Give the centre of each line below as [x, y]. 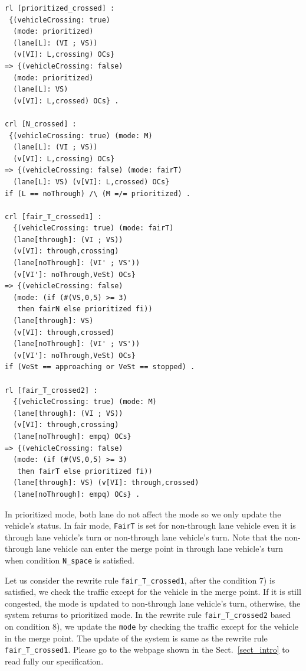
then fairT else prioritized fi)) [85, 471]
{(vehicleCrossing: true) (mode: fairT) [93, 228]
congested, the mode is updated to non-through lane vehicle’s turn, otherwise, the [153, 603]
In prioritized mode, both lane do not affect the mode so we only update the [143, 514]
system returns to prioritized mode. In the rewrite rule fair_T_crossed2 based [148, 615]
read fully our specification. [54, 661]
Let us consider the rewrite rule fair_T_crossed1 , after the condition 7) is [140, 580]
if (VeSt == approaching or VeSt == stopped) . [100, 367]
